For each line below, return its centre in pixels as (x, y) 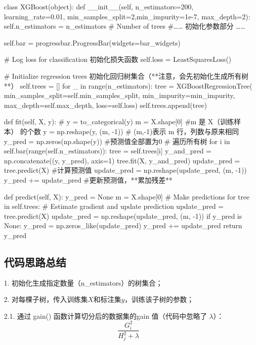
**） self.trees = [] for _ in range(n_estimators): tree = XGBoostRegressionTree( (128, 85)
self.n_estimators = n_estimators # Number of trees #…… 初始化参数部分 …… (125, 26)
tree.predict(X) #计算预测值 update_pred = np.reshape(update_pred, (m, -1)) (126, 170)
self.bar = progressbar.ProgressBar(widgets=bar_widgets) (92, 42)
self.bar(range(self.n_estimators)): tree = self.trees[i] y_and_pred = (108, 151)
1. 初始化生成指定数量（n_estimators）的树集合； (84, 282)
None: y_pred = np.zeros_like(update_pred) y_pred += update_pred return (123, 225)
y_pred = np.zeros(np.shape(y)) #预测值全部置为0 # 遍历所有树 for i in (117, 141)
